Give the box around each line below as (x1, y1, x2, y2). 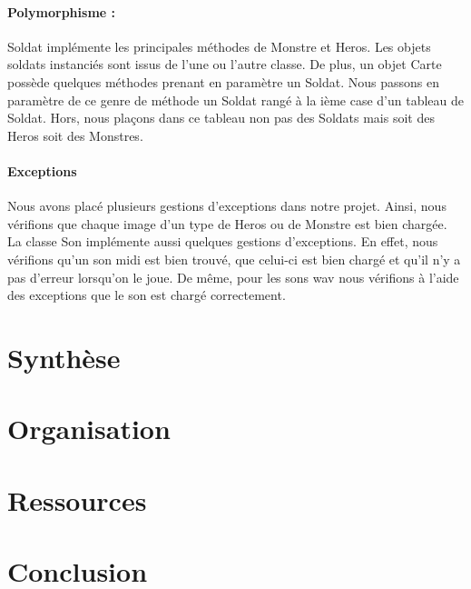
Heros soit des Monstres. (7, 125, 143, 145)
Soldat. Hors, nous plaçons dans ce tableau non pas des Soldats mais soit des (7, 108, 435, 127)
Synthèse (7, 338, 121, 375)
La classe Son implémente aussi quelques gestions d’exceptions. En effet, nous (7, 232, 438, 251)
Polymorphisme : (7, 2, 115, 21)
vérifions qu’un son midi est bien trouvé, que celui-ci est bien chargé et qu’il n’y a (7, 249, 461, 268)
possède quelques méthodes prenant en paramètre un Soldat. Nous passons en (7, 72, 439, 91)
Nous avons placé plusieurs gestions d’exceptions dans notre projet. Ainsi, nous (7, 196, 446, 215)
